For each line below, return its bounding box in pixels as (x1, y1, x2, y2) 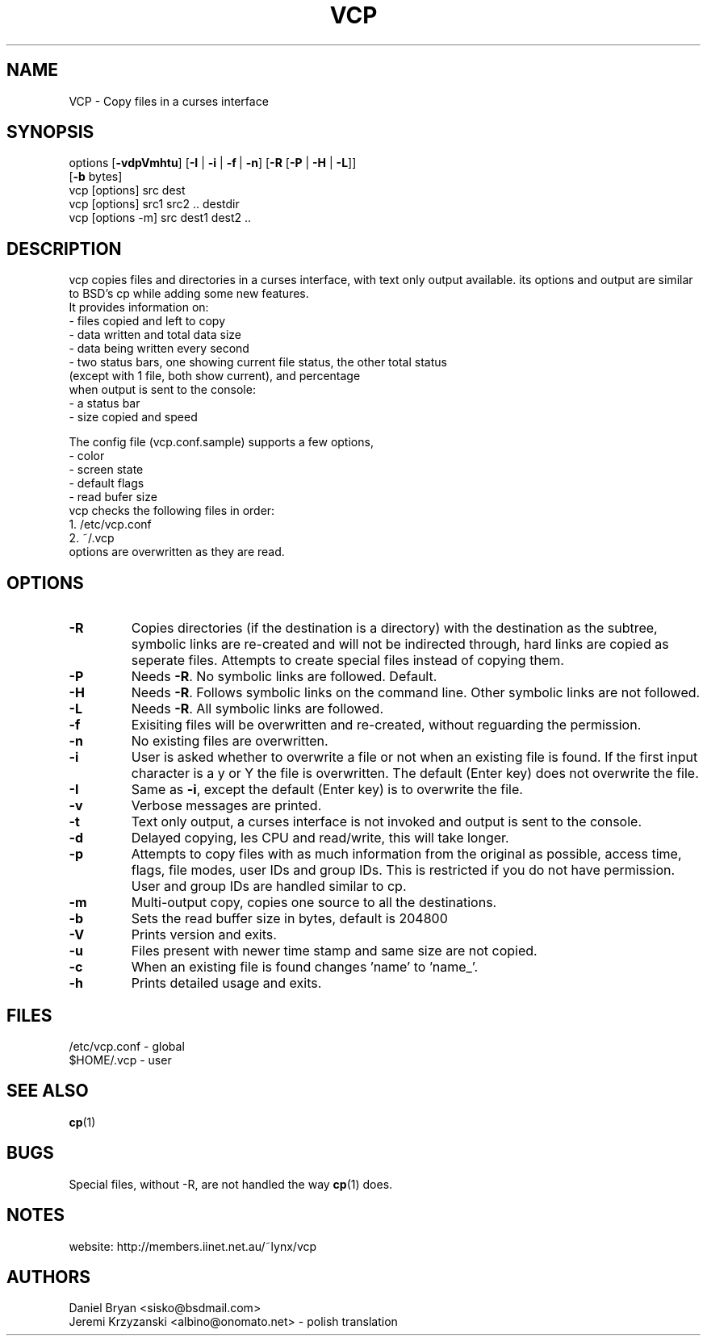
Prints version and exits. (131, 926, 277, 943)
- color (69, 449, 105, 463)
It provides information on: (69, 300, 209, 315)
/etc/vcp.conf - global (69, 1039, 185, 1053)
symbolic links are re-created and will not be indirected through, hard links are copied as (131, 636, 669, 653)
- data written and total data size (69, 328, 241, 342)
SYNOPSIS (6, 122, 94, 143)
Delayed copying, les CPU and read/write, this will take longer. (131, 830, 509, 847)
